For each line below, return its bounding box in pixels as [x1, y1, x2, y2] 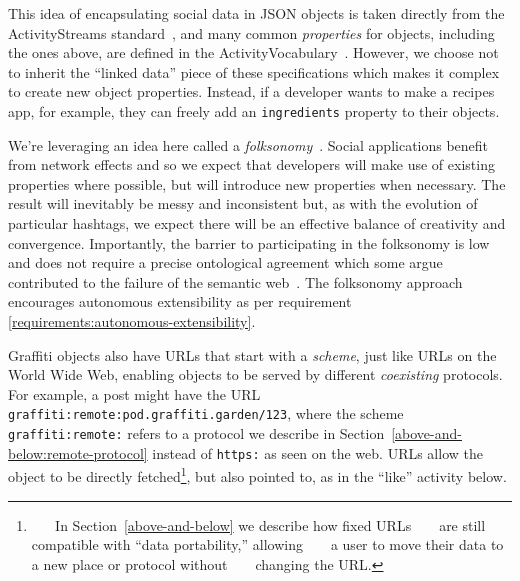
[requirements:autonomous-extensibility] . [8, 310, 256, 331]
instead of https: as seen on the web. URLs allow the [152, 442, 483, 463]
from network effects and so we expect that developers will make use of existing [8, 154, 495, 175]
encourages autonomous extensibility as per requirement [8, 291, 352, 312]
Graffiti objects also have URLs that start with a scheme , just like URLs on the [8, 344, 497, 365]
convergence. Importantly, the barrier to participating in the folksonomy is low [8, 232, 490, 253]
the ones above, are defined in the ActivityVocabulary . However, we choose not [8, 42, 499, 63]
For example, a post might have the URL [8, 383, 261, 404]
